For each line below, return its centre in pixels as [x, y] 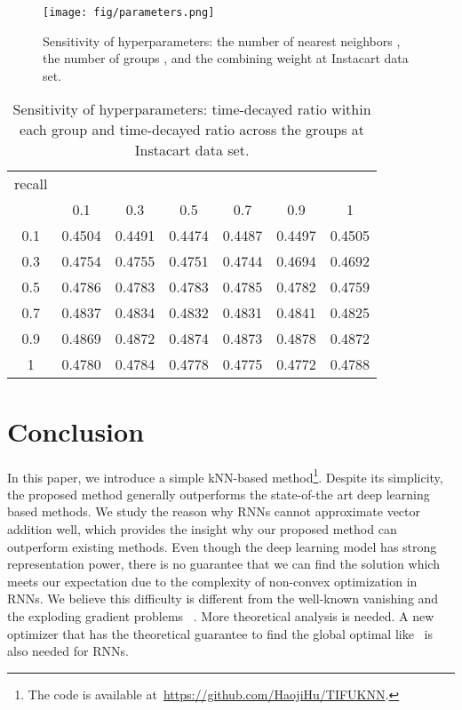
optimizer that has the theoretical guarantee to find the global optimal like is [220, 633]
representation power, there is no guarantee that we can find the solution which [223, 564]
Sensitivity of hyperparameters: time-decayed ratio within [192, 109]
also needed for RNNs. [68, 651]
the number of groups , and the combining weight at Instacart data [226, 58]
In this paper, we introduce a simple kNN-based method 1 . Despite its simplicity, [225, 475]
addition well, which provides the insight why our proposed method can [202, 529]
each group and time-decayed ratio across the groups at [192, 130]
